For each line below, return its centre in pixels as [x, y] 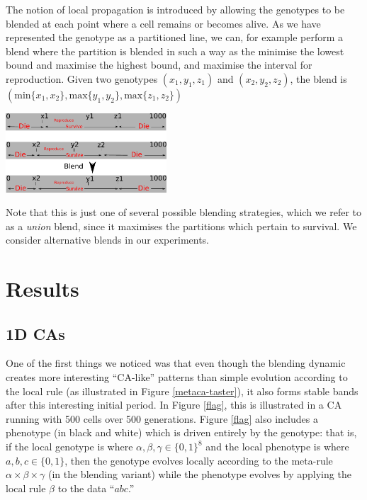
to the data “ [86, 488]
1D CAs [35, 333]
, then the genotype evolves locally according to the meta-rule [199, 460]
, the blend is [318, 78]
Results [43, 289]
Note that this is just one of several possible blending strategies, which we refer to [184, 212]
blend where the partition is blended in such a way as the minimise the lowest [175, 51]
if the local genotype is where [69, 447]
